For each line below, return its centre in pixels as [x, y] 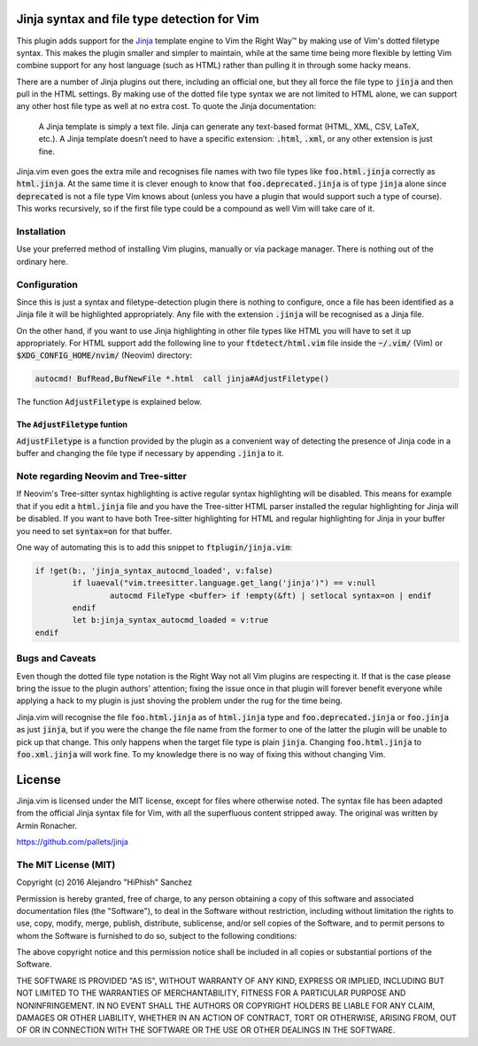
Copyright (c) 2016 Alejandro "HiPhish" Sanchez [104, 882]
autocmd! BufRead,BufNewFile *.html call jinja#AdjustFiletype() [182, 379]
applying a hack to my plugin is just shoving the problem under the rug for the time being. [179, 701]
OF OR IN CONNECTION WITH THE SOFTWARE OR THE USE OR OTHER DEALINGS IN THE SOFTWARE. [206, 1030]
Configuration [47, 284]
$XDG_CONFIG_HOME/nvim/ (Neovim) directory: [104, 355]
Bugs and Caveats [56, 658]
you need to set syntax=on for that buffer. [94, 531]
